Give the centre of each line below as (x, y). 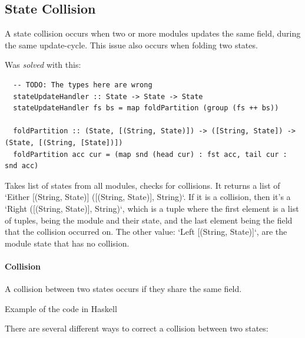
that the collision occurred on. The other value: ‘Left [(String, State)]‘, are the (146, 232)
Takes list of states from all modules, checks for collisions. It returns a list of (142, 185)
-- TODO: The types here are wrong (83, 85)
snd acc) (22, 166)
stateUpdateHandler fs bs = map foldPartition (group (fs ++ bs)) (146, 108)
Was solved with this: (43, 65)
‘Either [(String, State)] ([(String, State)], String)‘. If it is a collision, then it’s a (148, 197)
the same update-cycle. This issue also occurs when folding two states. (131, 45)
